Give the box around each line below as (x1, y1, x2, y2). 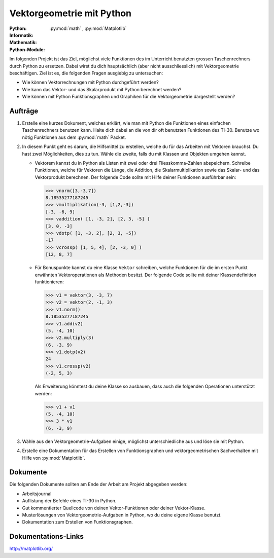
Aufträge (9, 106, 39, 115)
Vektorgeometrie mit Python (9, 8, 132, 19)
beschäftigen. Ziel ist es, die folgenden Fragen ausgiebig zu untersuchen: (9, 70, 163, 76)
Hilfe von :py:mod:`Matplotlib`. (22, 455, 86, 461)
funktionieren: (35, 279, 64, 285)
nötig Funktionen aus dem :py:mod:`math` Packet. (22, 134, 126, 140)
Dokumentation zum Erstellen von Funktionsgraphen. (22, 519, 133, 525)
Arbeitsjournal (22, 491, 52, 497)
